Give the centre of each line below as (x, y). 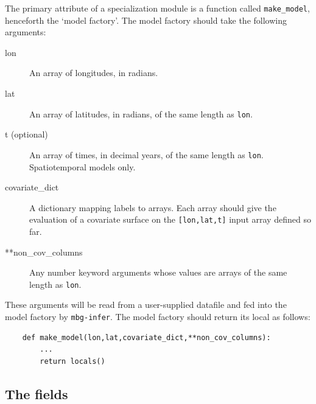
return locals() (72, 361)
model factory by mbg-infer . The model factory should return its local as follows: (158, 316)
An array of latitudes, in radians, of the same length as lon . (141, 113)
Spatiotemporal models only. (83, 166)
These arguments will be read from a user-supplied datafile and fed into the (146, 305)
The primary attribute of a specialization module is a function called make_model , (157, 8)
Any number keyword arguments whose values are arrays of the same (158, 272)
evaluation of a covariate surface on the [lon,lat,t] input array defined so (170, 219)
